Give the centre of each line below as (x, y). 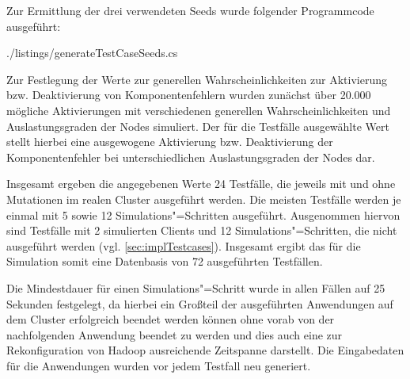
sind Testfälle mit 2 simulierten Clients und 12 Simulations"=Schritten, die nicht (202, 230)
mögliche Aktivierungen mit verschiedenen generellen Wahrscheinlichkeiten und (199, 110)
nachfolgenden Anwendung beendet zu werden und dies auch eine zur (175, 334)
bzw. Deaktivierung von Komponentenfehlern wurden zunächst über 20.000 (189, 95)
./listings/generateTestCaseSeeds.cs (92, 53)
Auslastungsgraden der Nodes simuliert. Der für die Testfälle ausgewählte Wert (198, 126)
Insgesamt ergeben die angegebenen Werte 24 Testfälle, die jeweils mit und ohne (201, 184)
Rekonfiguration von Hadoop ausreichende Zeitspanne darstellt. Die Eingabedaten (205, 350)
